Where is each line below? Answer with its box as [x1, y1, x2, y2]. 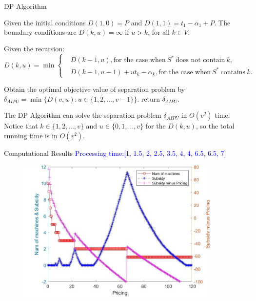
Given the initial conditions [4, 17, 86, 27]
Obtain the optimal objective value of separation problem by [4, 84, 185, 94]
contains [220, 68, 246, 76]
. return [137, 93, 160, 104]
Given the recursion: [4, 43, 64, 53]
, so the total [196, 121, 235, 131]
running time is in [4, 130, 58, 140]
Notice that [4, 121, 38, 131]
